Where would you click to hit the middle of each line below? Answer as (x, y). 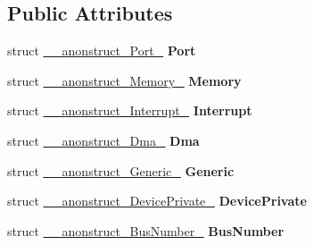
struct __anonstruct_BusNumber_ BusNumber (146, 230)
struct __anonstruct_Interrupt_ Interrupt (130, 110)
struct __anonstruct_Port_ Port (102, 51)
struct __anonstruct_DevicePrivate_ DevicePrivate (157, 201)
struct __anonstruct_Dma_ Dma (103, 140)
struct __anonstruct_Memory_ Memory (124, 80)
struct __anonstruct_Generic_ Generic (121, 170)
